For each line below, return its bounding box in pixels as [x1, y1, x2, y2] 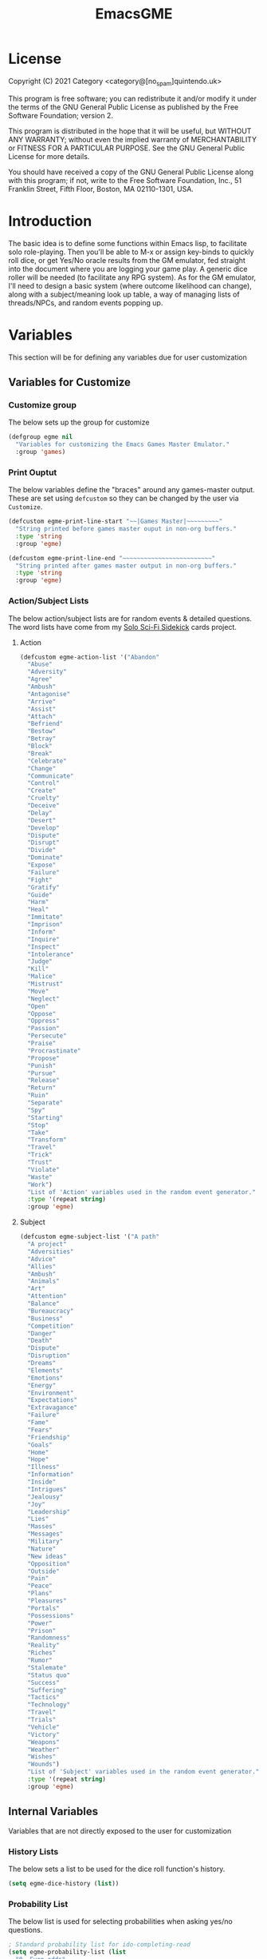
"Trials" [27, 1716, 57, 1724]
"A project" [27, 1240, 67, 1248]
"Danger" [27, 1329, 57, 1337]
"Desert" [27, 816, 57, 824]
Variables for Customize [8, 376, 132, 388]
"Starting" [27, 1113, 64, 1121]
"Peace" [27, 1582, 53, 1591]
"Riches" [27, 1649, 57, 1657]
